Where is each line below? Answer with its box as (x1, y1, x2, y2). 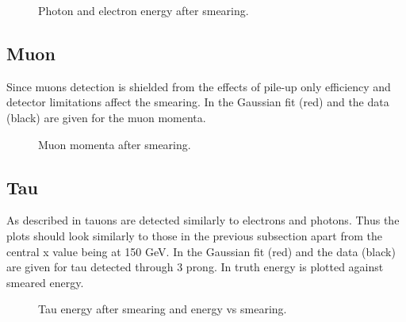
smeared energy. (6, 274, 84, 290)
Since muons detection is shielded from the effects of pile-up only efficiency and (6, 78, 391, 94)
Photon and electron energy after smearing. (38, 2, 249, 18)
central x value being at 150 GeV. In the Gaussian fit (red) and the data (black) (6, 243, 396, 259)
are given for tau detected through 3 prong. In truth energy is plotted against (6, 259, 384, 275)
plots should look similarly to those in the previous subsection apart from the (6, 227, 382, 243)
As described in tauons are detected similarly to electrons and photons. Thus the (6, 212, 400, 228)
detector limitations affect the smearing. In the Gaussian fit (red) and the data (6, 94, 389, 110)
